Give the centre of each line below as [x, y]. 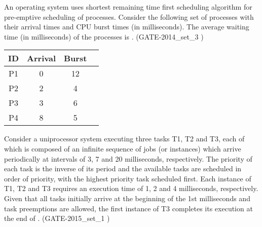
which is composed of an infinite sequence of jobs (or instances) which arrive [123, 148]
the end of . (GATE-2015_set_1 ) [57, 218]
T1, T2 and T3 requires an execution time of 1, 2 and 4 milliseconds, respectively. [131, 188]
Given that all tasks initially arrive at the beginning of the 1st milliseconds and [127, 198]
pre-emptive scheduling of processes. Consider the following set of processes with [129, 16]
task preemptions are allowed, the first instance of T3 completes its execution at [128, 208]
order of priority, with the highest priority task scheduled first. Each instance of [128, 178]
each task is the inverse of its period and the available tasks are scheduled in [123, 168]
